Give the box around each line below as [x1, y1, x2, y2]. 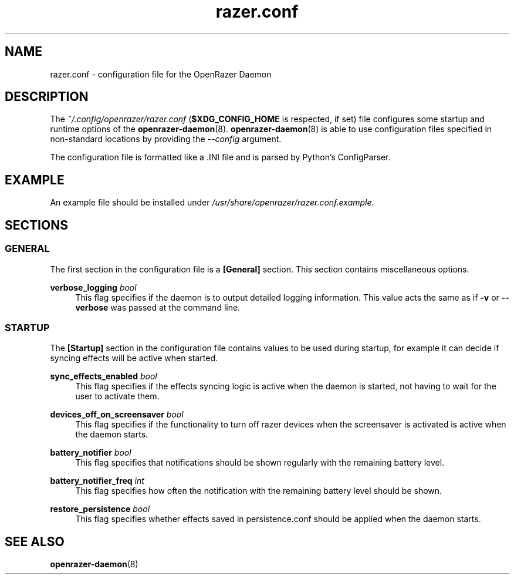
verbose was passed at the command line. [75, 302, 241, 312]
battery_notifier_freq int [50, 476, 144, 486]
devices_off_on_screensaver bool [50, 409, 184, 420]
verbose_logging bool [50, 282, 137, 292]
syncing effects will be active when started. [50, 353, 218, 363]
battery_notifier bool [50, 447, 131, 458]
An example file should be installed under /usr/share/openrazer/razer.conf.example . [50, 197, 374, 208]
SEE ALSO [5, 534, 65, 549]
